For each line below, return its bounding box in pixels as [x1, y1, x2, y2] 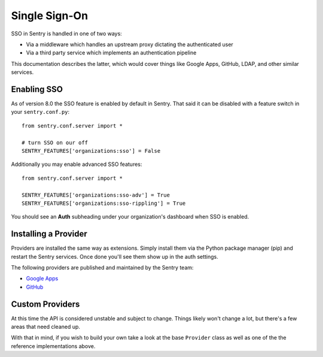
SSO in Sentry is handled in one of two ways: [11, 30, 122, 37]
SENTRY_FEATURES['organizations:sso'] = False [22, 147, 161, 154]
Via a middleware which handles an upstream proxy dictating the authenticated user [26, 41, 233, 48]
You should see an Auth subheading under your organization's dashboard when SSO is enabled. [11, 213, 249, 220]
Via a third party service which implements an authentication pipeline [26, 49, 197, 56]
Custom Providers [11, 299, 80, 309]
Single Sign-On [11, 9, 89, 22]
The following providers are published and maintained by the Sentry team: [11, 264, 194, 271]
